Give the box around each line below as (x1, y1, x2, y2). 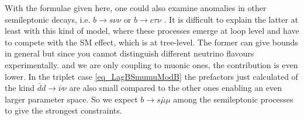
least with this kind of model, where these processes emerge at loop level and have (5, 24, 299, 37)
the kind (5, 82, 34, 94)
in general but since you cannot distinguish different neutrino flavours (5, 47, 254, 59)
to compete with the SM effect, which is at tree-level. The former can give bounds (5, 36, 298, 48)
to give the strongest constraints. (5, 104, 122, 117)
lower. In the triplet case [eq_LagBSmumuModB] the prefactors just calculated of (5, 70, 298, 82)
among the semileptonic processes (173, 93, 293, 105)
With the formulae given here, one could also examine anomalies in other (5, 2, 267, 13)
